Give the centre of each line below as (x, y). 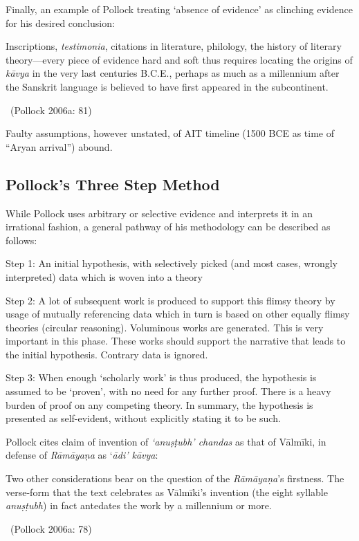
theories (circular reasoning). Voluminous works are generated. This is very (165, 327)
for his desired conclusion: (60, 22)
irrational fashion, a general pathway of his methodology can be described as (168, 227)
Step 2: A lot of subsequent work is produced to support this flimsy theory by (171, 300)
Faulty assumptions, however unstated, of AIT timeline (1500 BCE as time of (170, 133)
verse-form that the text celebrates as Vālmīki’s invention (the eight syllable (167, 492)
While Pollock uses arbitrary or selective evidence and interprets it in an (159, 213)
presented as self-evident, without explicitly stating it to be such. (143, 418)
